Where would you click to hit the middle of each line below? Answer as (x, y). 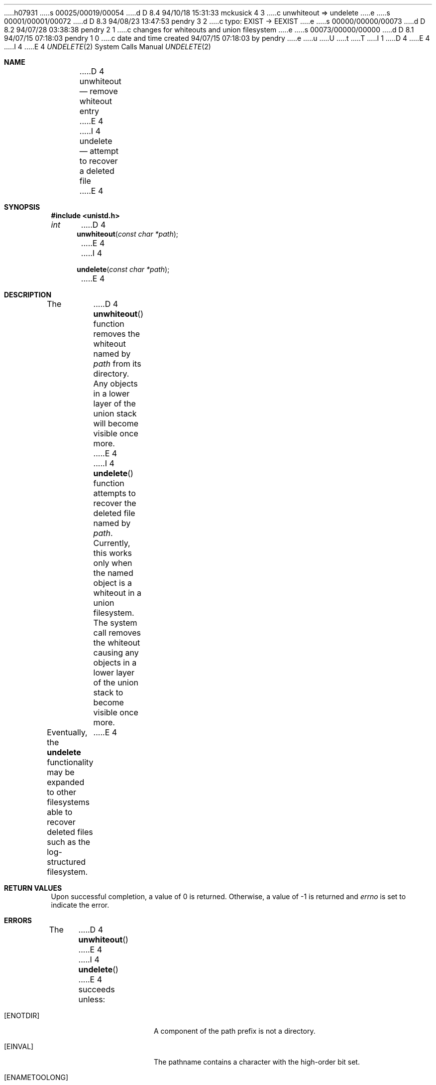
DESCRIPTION (28, 295)
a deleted (97, 171)
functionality (70, 762)
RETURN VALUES (33, 888)
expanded (66, 782)
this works (113, 553)
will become (116, 423)
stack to (108, 692)
